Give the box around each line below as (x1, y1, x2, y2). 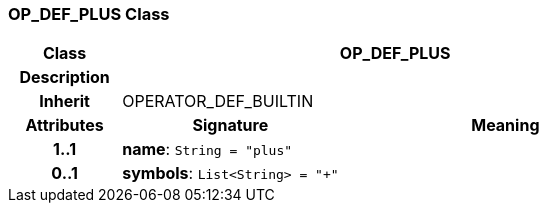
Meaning (471, 115, 540, 136)
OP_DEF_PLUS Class (8, 4, 170, 24)
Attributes (25, 115, 104, 136)
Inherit (39, 91, 90, 112)
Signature (192, 115, 269, 136)
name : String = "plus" (122, 139, 293, 160)
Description (19, 67, 110, 88)
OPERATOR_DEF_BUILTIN (122, 91, 314, 112)
